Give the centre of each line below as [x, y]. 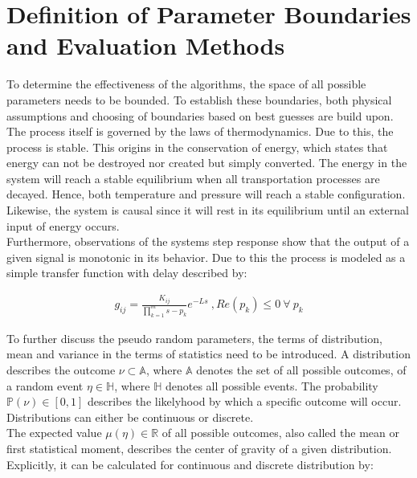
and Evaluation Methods [146, 45]
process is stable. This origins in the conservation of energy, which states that [197, 147]
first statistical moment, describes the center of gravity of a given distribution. [199, 448]
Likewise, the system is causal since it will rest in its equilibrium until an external [208, 210]
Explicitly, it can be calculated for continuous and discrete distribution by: [190, 464]
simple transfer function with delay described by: [127, 273]
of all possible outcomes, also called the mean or [280, 433]
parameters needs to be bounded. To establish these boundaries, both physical [199, 99]
